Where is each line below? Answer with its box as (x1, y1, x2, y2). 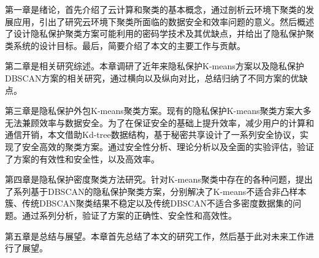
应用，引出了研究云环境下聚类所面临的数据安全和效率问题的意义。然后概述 (13, 15, 314, 28)
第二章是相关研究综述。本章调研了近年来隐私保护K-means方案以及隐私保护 (5, 59, 304, 72)
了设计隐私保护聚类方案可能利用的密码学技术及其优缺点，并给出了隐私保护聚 (5, 27, 314, 40)
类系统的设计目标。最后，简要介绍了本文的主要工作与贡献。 (5, 39, 245, 51)
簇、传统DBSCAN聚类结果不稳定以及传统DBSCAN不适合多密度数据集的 (5, 197, 293, 210)
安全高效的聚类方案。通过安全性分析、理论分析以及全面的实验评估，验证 (21, 140, 314, 153)
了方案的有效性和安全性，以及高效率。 (5, 152, 159, 165)
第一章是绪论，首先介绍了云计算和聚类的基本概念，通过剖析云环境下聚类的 (5, 3, 306, 15)
